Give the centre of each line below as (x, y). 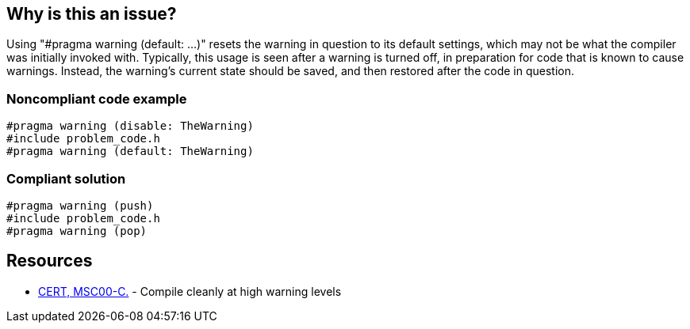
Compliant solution (66, 178)
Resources (50, 261)
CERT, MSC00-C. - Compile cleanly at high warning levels (190, 291)
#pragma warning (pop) (77, 231)
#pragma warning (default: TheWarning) (130, 151)
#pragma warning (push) (80, 205)
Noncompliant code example (97, 98)
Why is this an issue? (92, 14)
